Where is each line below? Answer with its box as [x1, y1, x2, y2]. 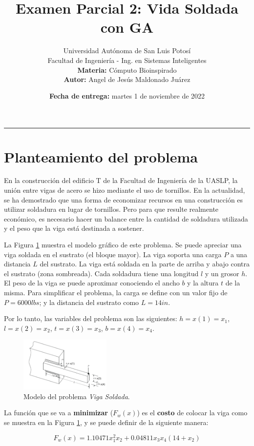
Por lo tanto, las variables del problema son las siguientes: [4, 313, 177, 324]
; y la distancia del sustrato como [39, 297, 139, 307]
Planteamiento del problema [4, 147, 198, 167]
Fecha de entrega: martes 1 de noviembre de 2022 [49, 90, 205, 101]
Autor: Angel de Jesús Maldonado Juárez [63, 74, 190, 84]
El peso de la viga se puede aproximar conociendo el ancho [4, 278, 180, 288]
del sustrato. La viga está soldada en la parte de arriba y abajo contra [40, 259, 250, 269]
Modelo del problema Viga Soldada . [23, 391, 130, 401]
